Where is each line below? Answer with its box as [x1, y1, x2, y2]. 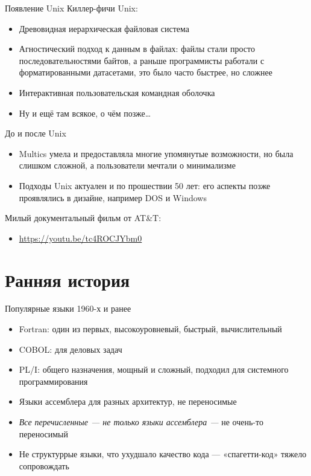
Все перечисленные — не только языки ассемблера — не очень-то [19, 416, 263, 428]
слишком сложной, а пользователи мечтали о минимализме [19, 159, 236, 172]
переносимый [19, 427, 69, 440]
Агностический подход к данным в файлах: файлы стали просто [19, 42, 255, 55]
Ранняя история [5, 267, 130, 292]
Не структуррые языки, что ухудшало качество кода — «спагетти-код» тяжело [19, 448, 307, 460]
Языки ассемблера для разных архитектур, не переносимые [19, 395, 237, 408]
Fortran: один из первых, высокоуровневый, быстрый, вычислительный [19, 323, 282, 335]
